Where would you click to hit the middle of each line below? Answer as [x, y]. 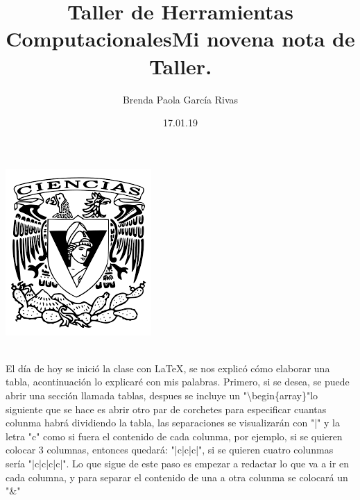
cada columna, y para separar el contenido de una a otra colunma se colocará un [177, 477]
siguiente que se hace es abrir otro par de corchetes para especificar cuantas [166, 409]
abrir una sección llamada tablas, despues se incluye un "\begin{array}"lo [162, 395]
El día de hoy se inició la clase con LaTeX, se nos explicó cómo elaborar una [168, 368]
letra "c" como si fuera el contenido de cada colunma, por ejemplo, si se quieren [174, 436]
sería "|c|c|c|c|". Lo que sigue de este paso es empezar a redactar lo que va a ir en [177, 464]
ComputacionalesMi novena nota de [180, 39]
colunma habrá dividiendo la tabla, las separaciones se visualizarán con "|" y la [173, 423]
